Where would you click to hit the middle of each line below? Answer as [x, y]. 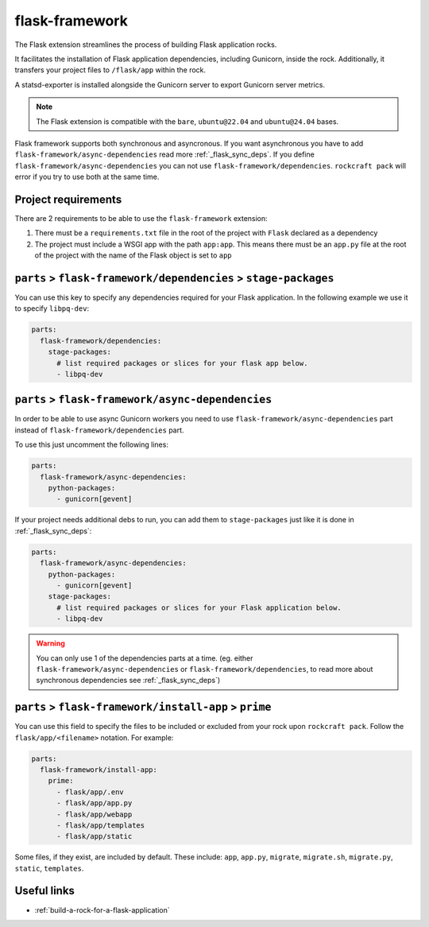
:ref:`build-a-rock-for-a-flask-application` [102, 910]
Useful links [45, 891]
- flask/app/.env [91, 792]
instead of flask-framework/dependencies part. [99, 430]
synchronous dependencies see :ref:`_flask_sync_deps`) [128, 681]
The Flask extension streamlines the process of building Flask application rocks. [146, 45]
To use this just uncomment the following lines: [91, 444]
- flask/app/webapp [95, 814]
